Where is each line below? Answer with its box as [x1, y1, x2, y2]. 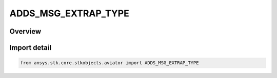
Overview [9, 27, 42, 36]
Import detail [9, 43, 51, 52]
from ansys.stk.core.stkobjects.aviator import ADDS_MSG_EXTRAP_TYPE [20, 60, 199, 66]
